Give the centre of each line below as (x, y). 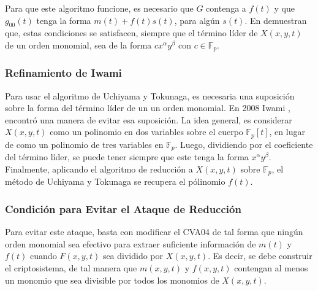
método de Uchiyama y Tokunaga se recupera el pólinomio (115, 181)
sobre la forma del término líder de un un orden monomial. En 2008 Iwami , (148, 108)
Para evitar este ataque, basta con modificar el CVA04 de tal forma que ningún (154, 232)
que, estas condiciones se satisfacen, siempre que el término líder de (131, 33)
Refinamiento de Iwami (63, 73)
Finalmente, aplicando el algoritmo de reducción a (99, 169)
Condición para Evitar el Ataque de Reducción (123, 208)
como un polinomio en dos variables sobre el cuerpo (146, 132)
